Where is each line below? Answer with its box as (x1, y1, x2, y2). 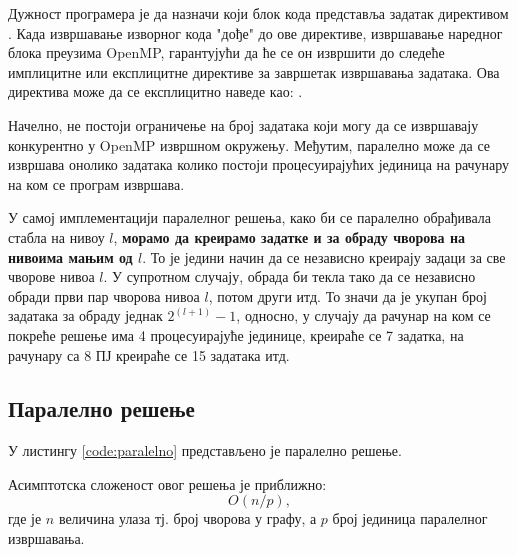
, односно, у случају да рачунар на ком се (236, 305, 491, 326)
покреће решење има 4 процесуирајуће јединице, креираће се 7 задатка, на (8, 324, 464, 345)
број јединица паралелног (332, 508, 488, 529)
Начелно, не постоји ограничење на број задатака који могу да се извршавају (8, 114, 479, 135)
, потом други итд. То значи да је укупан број (208, 285, 487, 306)
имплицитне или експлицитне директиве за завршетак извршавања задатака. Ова (8, 61, 500, 82)
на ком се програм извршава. (8, 173, 185, 194)
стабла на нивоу (8, 226, 105, 247)
